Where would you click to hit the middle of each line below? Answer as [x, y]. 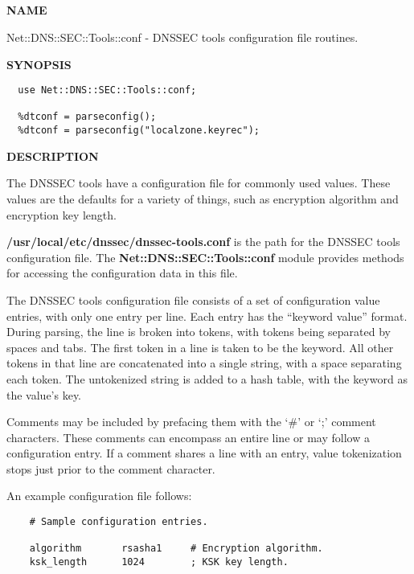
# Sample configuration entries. [119, 522]
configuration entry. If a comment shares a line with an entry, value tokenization [204, 453]
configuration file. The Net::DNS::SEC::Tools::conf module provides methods [205, 257]
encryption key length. [61, 214]
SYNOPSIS [39, 64]
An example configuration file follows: [99, 496]
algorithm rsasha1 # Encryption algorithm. [176, 549]
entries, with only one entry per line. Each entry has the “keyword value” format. [207, 316]
